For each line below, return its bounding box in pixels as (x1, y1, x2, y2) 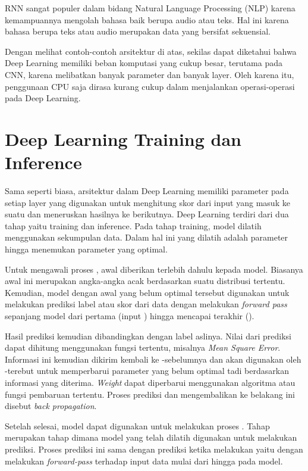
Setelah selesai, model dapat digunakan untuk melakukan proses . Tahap (5, 419, 270, 432)
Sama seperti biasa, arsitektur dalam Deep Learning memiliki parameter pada (5, 185, 289, 197)
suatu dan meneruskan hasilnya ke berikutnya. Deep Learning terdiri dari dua (5, 208, 289, 220)
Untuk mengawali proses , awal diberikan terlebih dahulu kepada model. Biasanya (5, 263, 303, 275)
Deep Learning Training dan (5, 126, 241, 151)
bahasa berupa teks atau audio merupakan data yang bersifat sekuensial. (5, 25, 271, 38)
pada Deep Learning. (5, 92, 81, 104)
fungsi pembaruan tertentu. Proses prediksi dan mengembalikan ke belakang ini (5, 388, 295, 400)
